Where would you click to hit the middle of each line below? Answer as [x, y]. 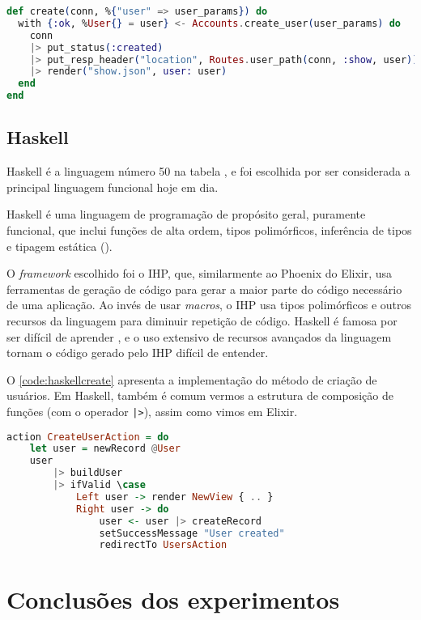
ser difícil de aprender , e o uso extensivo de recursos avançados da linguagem [199, 336]
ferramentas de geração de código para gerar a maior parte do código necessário [204, 289]
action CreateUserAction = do [88, 437]
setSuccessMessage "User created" [192, 533]
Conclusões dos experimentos [173, 599]
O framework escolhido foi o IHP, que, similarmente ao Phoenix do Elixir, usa [200, 273]
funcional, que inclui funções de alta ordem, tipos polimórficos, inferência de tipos [209, 229]
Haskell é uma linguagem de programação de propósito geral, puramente [186, 214]
